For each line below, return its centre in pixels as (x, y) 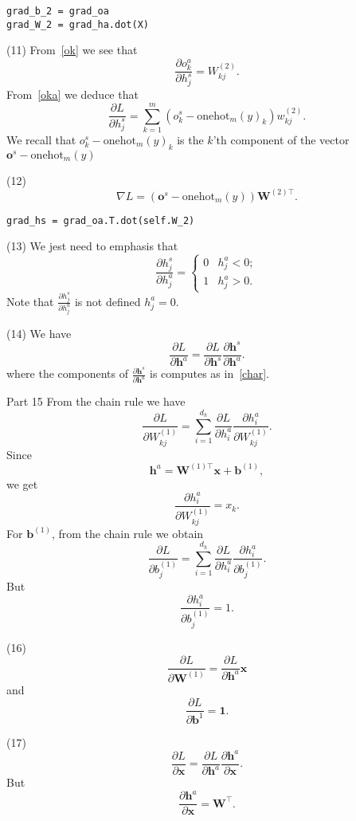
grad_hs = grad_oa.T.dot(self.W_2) (101, 220)
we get (22, 483)
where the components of (67, 373)
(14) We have (39, 333)
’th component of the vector (281, 139)
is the (190, 139)
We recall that (41, 139)
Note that (30, 301)
